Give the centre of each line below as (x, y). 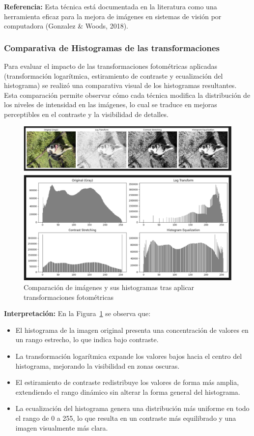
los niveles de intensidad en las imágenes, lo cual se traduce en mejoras (111, 104)
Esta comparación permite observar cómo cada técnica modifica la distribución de (127, 95)
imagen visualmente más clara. (62, 427)
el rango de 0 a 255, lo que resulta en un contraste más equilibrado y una (126, 418)
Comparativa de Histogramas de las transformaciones (112, 47)
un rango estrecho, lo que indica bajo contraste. (87, 339)
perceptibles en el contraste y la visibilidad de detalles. (86, 114)
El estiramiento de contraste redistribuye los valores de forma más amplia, (127, 382)
